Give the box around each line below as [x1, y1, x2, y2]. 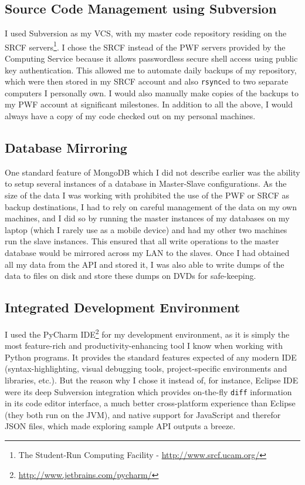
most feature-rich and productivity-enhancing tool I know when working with [5, 339, 283, 352]
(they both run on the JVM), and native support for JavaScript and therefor [5, 408, 281, 420]
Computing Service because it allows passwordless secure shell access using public [5, 52, 298, 65]
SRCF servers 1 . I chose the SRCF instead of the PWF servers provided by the [5, 39, 286, 53]
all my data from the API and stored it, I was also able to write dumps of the [5, 258, 284, 270]
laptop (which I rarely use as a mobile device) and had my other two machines [5, 223, 287, 235]
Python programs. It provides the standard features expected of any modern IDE [5, 351, 297, 363]
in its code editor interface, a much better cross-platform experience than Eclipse [5, 397, 296, 409]
